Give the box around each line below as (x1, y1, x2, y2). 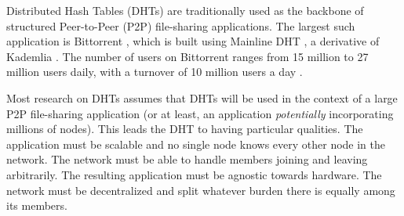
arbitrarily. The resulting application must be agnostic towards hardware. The (6, 166, 382, 182)
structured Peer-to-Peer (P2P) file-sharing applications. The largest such (6, 17, 355, 34)
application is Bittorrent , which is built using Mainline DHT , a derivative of (6, 33, 380, 49)
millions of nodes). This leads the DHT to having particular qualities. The (6, 121, 363, 137)
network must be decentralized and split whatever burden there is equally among (6, 182, 395, 198)
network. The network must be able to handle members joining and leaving (6, 151, 368, 167)
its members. (6, 197, 67, 214)
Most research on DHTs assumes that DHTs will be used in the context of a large (6, 89, 398, 106)
